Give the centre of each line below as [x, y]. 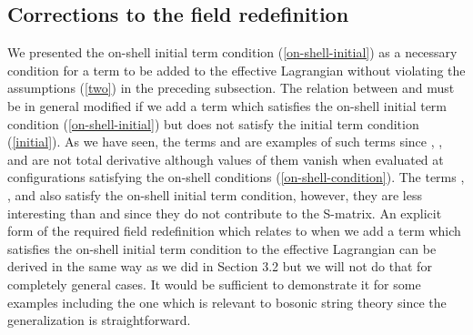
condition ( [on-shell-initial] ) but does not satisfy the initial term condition [213, 123]
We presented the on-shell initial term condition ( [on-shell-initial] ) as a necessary [232, 52]
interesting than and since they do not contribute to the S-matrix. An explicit [225, 213]
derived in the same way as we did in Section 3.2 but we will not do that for [220, 266]
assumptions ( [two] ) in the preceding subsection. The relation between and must [231, 88]
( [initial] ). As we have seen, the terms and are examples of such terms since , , [225, 142]
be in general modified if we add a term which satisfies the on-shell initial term [227, 105]
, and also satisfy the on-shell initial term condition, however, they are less [215, 194]
